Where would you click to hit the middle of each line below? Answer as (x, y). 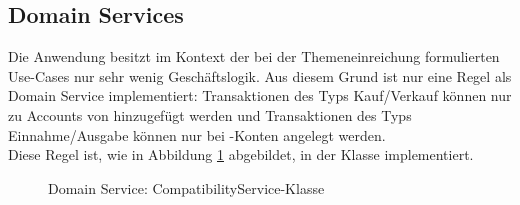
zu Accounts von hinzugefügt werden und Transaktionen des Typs (210, 114)
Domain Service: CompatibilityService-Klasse (186, 187)
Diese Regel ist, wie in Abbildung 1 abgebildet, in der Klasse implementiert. (241, 154)
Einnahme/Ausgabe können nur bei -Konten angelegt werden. (197, 134)
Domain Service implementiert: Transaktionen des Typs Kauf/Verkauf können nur (260, 95)
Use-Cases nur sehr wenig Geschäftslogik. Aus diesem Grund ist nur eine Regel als (260, 75)
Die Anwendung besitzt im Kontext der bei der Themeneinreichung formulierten (254, 56)
